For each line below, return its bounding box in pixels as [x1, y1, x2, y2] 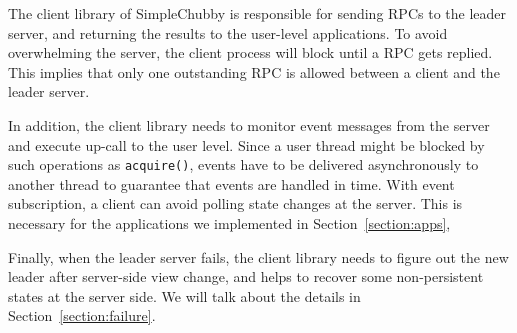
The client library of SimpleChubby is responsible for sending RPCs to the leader [8, 3, 506, 23]
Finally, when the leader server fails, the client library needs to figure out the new [8, 246, 509, 267]
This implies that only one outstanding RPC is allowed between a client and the [8, 61, 500, 82]
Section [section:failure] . [8, 305, 156, 326]
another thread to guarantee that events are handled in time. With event [8, 173, 455, 194]
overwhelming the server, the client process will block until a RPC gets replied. [8, 42, 493, 63]
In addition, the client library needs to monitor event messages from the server [8, 114, 490, 135]
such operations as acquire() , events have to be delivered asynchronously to [8, 154, 479, 175]
